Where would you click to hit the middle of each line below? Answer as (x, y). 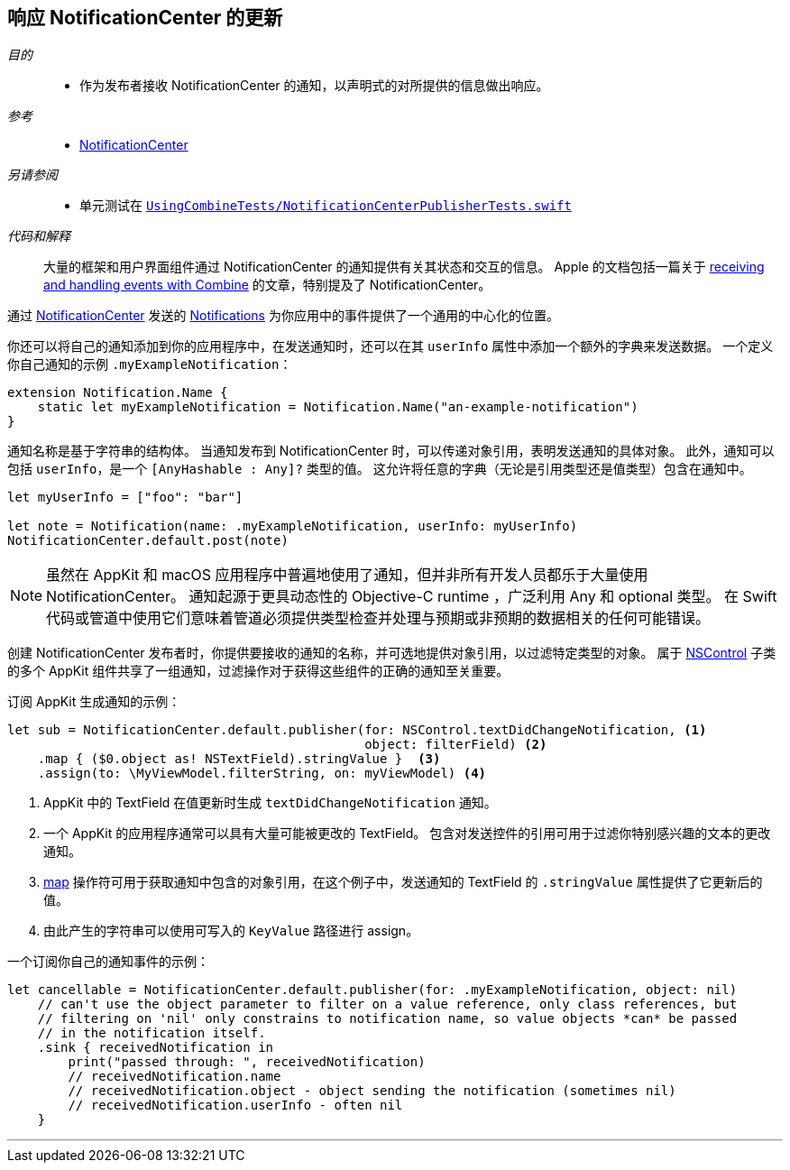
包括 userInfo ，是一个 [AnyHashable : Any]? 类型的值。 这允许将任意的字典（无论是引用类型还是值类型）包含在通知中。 (380, 469)
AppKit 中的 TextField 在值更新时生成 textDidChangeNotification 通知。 (270, 803)
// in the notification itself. (152, 1033)
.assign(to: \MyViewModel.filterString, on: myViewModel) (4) (262, 774)
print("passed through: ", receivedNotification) (247, 1062)
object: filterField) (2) (456, 745)
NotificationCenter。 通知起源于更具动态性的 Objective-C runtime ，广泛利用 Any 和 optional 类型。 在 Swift (412, 597)
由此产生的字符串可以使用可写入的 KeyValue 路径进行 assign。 (231, 931)
